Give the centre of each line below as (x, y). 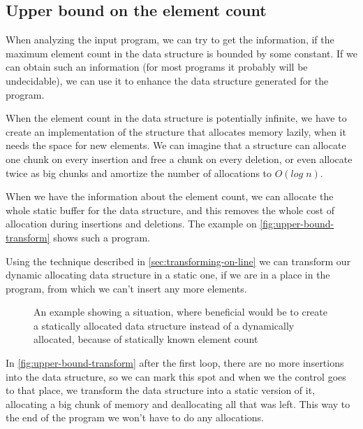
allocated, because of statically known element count (146, 339)
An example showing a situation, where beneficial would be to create (180, 312)
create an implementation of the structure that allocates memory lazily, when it (176, 131)
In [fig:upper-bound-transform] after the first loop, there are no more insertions (175, 363)
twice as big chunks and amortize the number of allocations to (139, 173)
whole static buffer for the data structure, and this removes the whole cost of (170, 210)
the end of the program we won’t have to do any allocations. (135, 417)
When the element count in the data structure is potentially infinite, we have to (176, 118)
